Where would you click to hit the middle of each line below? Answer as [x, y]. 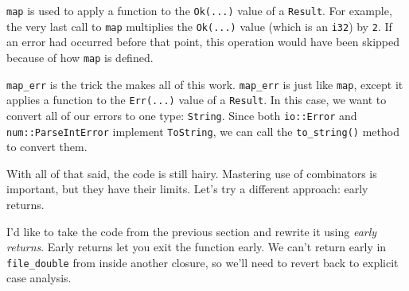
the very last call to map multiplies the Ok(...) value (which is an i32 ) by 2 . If [199, 26]
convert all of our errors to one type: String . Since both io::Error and [182, 115]
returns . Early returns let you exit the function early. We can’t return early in [197, 247]
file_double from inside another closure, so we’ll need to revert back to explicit [203, 262]
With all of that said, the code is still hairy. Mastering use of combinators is [192, 173]
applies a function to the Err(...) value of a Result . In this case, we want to [197, 100]
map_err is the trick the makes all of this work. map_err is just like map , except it [205, 84]
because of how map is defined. [80, 57]
